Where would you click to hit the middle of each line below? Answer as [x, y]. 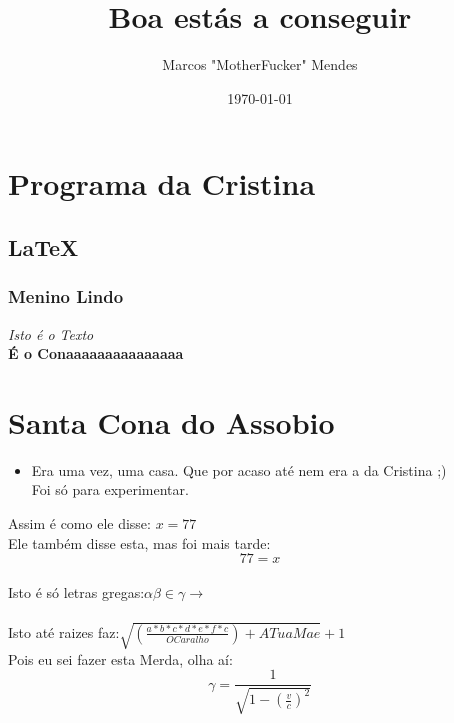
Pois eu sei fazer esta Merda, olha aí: [120, 658]
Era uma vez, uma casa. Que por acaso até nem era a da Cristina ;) [239, 469]
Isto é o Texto [51, 333]
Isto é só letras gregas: [76, 591]
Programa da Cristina [162, 183]
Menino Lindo [66, 296]
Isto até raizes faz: [64, 631]
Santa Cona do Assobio [171, 421]
